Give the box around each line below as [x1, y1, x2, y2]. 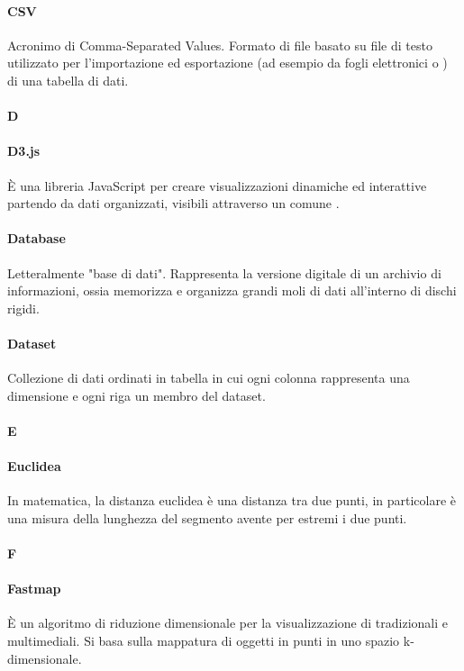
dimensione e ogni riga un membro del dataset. [7, 385, 266, 404]
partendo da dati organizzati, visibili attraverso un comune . [7, 194, 340, 213]
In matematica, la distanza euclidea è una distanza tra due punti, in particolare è [7, 491, 457, 510]
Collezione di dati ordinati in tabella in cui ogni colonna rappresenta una [7, 368, 410, 387]
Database [7, 229, 66, 248]
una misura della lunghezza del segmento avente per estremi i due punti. [7, 508, 407, 527]
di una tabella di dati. [7, 70, 129, 89]
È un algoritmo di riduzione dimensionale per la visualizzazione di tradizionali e [7, 613, 448, 632]
